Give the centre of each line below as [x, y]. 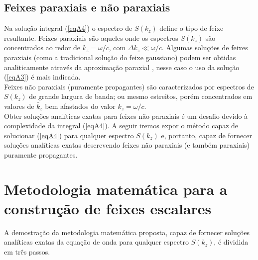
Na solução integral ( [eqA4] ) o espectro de [68, 28]
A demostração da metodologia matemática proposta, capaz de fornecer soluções [127, 232]
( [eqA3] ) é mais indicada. [42, 77]
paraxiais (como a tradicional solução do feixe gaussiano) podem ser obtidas [120, 57]
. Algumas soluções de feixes [205, 47]
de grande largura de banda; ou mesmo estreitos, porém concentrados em [141, 96]
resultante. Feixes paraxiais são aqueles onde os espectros [91, 38]
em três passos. [27, 252]
